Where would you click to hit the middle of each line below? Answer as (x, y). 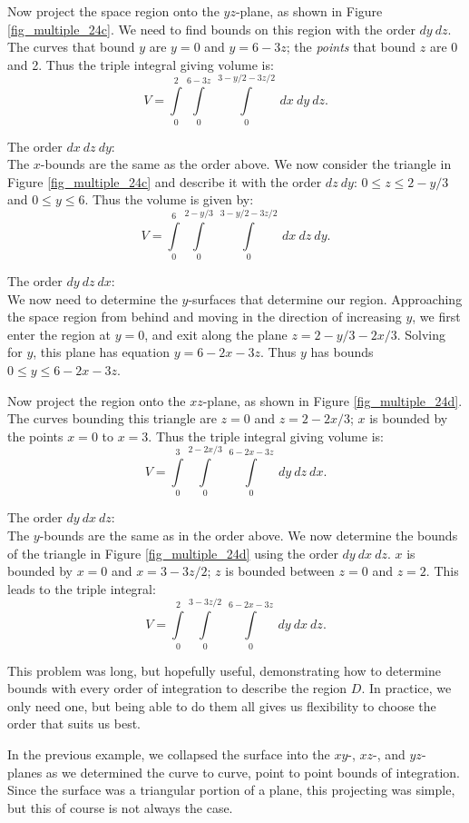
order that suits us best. (74, 724)
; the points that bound (351, 47)
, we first (436, 317)
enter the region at (59, 334)
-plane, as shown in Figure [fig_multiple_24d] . (332, 400)
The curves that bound (71, 47)
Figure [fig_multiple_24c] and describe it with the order (165, 181)
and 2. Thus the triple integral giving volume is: (141, 64)
